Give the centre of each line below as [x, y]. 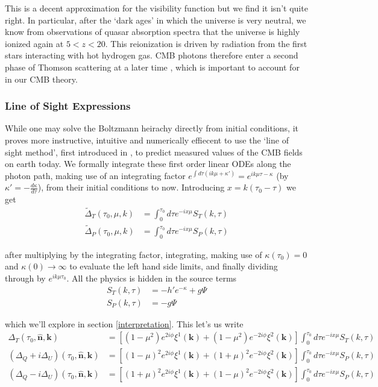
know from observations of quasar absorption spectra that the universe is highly [153, 32]
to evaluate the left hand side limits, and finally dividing [174, 266]
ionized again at [34, 43]
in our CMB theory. [41, 79]
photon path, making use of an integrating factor [95, 175]
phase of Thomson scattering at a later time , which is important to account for [152, 67]
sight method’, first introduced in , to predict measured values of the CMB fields [154, 152]
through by [25, 278]
